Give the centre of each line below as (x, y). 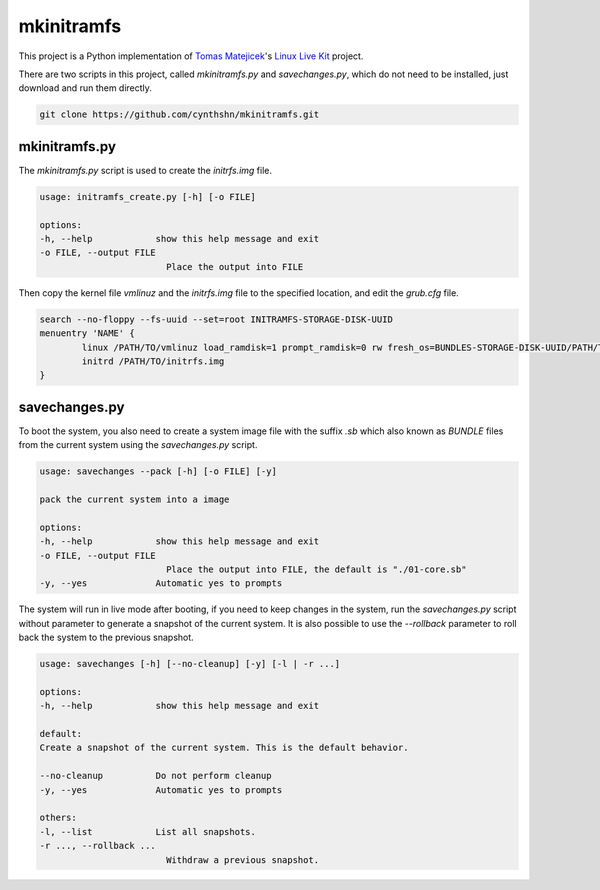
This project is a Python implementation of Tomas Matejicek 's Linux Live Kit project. (191, 56)
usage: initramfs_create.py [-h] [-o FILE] (148, 196)
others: (58, 818)
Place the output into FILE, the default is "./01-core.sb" (316, 569)
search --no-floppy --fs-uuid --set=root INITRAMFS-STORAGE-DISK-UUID (216, 319)
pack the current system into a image (134, 499)
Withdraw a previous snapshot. (242, 859)
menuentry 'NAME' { (87, 333)
